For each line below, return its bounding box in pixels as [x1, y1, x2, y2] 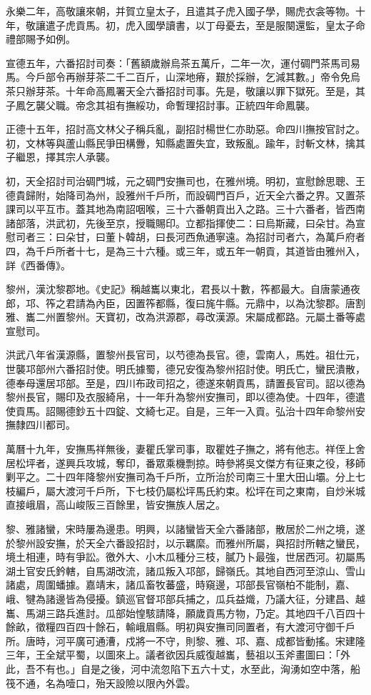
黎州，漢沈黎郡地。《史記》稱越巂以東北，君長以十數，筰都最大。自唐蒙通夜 [6, 281, 360, 296]
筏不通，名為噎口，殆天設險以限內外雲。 [6, 675, 195, 690]
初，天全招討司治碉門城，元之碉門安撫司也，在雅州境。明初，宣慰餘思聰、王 [6, 173, 365, 188]
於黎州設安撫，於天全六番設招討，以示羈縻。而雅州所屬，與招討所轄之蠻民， [6, 535, 365, 550]
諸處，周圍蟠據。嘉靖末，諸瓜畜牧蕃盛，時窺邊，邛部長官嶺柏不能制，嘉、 [6, 577, 355, 592]
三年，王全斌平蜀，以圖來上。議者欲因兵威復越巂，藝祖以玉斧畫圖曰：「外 [6, 647, 350, 662]
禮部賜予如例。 [6, 31, 76, 46]
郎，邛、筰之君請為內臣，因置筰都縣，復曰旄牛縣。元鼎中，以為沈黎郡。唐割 [6, 295, 365, 310]
